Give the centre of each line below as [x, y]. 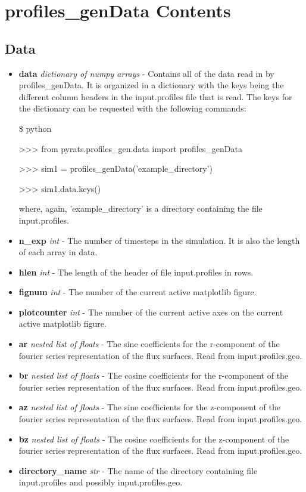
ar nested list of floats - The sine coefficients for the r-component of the [149, 344]
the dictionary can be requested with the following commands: [132, 108]
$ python [35, 128]
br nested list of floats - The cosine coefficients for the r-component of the [154, 375]
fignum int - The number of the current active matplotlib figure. [138, 292]
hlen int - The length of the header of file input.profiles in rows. [136, 272]
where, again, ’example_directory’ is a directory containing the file [140, 208]
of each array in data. [58, 252]
